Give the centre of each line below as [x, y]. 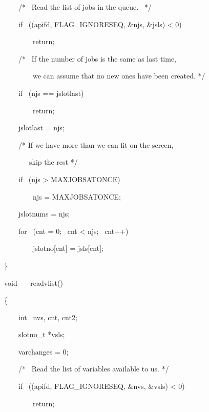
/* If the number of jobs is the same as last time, [97, 58]
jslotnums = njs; [44, 214]
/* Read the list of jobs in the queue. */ [85, 7]
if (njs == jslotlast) [51, 93]
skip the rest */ [53, 162]
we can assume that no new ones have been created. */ [119, 76]
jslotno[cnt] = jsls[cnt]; [68, 248]
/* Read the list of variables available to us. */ [93, 369]
